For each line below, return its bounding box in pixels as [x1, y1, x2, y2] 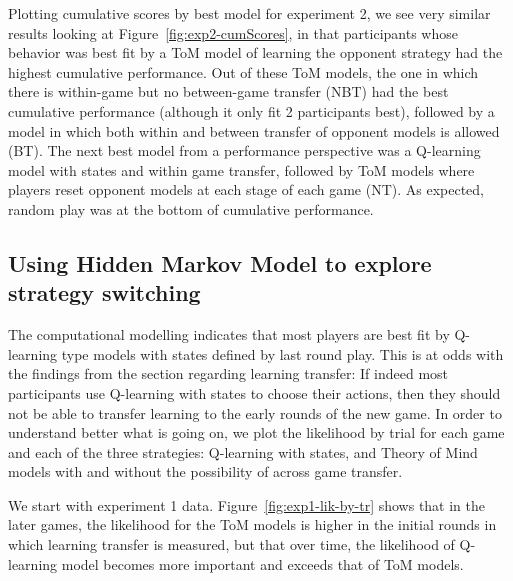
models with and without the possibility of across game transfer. [8, 461, 403, 482]
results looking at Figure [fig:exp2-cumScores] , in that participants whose [8, 22, 458, 43]
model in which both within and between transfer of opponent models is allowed [8, 120, 500, 141]
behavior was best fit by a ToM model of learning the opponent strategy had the [8, 42, 503, 63]
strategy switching [8, 277, 201, 308]
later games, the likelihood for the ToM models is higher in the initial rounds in [8, 514, 497, 535]
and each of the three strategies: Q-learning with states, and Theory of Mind [8, 441, 478, 462]
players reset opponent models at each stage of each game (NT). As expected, [8, 179, 484, 200]
